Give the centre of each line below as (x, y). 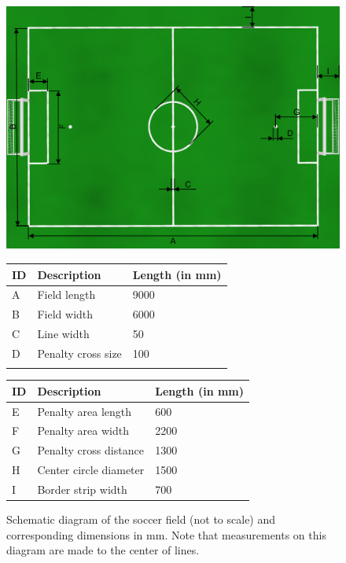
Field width (65, 314)
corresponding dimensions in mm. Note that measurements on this (166, 534)
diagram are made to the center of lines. (103, 550)
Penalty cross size (79, 353)
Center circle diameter (91, 470)
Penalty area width (83, 431)
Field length (66, 294)
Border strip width (82, 489)
